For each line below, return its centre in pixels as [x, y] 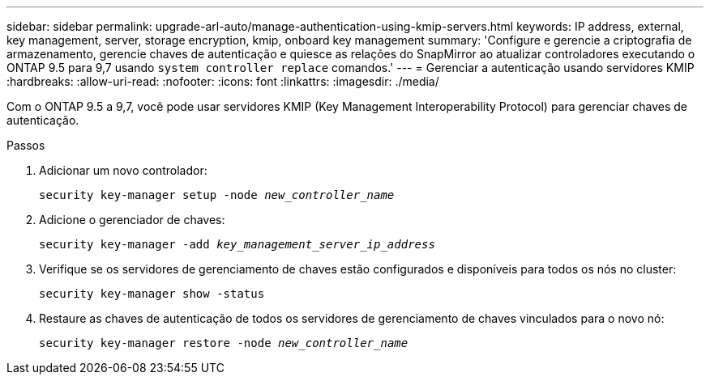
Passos [26, 145]
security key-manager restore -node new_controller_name [224, 343]
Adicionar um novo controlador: [123, 170]
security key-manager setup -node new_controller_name [217, 195]
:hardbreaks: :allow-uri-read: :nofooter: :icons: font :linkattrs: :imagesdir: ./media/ [223, 81]
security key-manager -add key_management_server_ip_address [237, 244]
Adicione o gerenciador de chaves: [132, 220]
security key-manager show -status [152, 294]
